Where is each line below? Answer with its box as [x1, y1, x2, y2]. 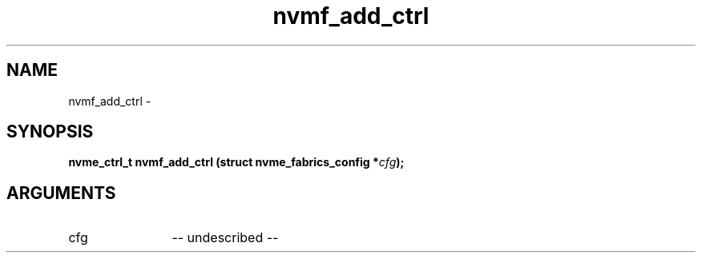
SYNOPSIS [6, 122, 94, 142]
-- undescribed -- [171, 229, 279, 246]
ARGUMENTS [6, 182, 116, 203]
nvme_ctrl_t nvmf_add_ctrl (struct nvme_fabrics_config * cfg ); [68, 155, 405, 169]
